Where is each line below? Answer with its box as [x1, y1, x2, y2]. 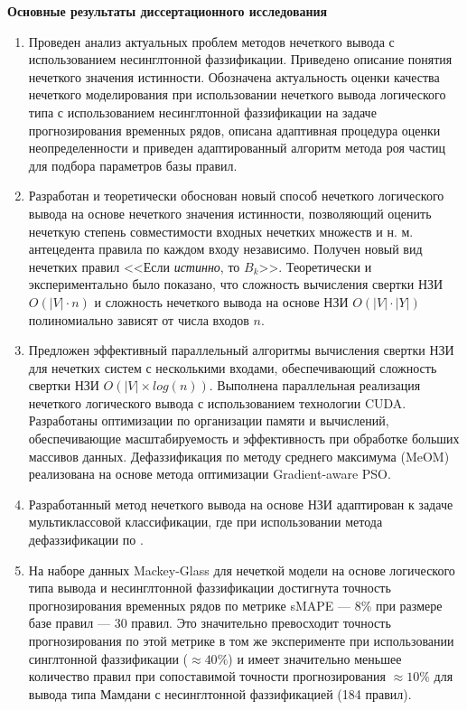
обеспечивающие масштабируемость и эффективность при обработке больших [28, 429, 460, 448]
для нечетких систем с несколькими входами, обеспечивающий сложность [28, 358, 437, 377]
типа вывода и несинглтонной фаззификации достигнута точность [28, 578, 391, 597]
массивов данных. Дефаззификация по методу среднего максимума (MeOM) [28, 446, 450, 465]
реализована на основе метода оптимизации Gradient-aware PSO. [28, 464, 391, 483]
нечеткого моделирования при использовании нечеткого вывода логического [28, 85, 446, 104]
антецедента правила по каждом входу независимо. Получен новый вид [28, 239, 423, 258]
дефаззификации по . [28, 530, 144, 549]
